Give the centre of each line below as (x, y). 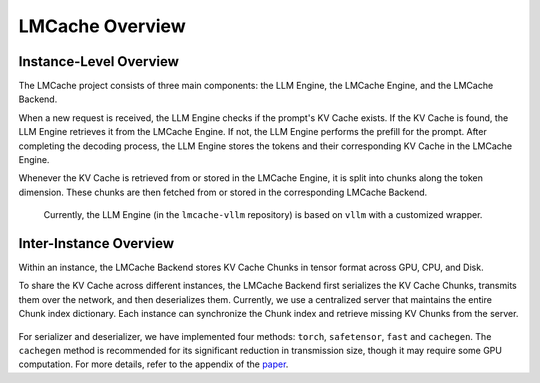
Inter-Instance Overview (96, 243)
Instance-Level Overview (99, 61)
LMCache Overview (102, 26)
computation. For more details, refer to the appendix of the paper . (153, 364)
